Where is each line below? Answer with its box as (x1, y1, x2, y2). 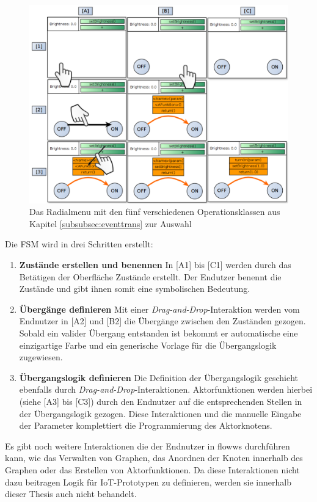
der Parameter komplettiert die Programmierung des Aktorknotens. (19, 419, 272, 432)
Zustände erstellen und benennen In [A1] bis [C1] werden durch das (19, 258, 291, 271)
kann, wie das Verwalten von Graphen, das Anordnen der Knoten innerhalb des (5, 451, 303, 464)
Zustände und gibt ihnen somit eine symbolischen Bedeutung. (19, 282, 250, 295)
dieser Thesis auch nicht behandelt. (5, 487, 137, 500)
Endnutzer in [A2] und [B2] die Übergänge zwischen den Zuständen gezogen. (19, 315, 306, 327)
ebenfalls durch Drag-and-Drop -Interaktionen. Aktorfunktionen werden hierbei (19, 383, 313, 396)
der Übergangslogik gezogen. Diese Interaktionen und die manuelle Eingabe (19, 407, 302, 420)
